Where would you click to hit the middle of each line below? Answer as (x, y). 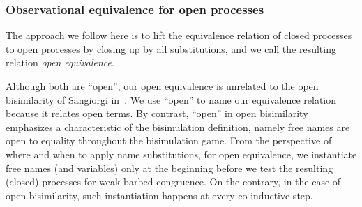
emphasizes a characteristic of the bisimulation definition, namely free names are (178, 127)
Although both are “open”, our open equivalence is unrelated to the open (162, 86)
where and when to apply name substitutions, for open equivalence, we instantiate (181, 154)
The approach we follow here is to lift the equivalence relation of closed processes (179, 35)
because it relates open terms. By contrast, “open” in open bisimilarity (157, 113)
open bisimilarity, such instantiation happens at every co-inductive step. (159, 195)
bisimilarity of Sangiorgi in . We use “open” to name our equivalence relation (171, 99)
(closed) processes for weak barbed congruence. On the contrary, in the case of (173, 182)
